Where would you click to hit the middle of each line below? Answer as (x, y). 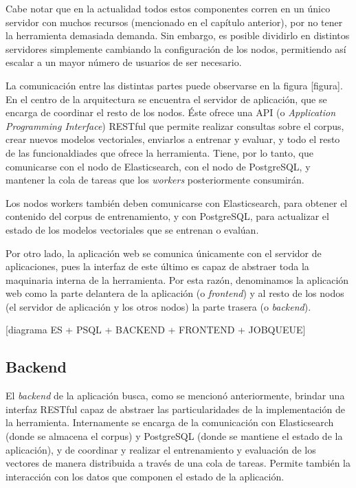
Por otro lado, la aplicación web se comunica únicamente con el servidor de (164, 253)
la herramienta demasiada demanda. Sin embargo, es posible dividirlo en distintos (178, 35)
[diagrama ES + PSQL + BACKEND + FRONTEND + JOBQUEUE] (156, 330)
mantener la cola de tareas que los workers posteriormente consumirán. (155, 180)
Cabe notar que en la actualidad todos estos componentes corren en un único (168, 8)
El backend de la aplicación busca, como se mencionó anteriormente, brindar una (175, 396)
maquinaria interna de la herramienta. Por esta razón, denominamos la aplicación (177, 279)
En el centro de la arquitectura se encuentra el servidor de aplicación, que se (166, 99)
